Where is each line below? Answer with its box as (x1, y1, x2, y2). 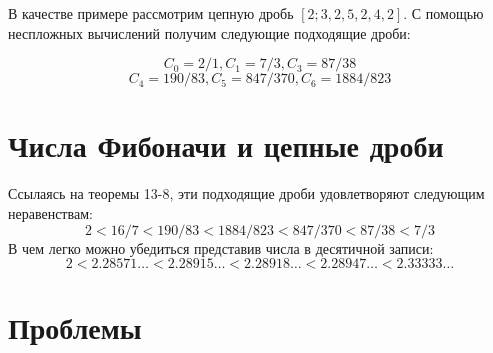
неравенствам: (8, 202, 93, 223)
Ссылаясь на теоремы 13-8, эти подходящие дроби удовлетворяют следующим (8, 183, 485, 204)
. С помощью (403, 3, 484, 23)
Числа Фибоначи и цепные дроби (8, 125, 444, 166)
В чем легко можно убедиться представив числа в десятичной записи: (8, 237, 434, 258)
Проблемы (8, 307, 142, 348)
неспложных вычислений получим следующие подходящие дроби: (8, 22, 411, 43)
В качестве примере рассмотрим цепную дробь (8, 3, 294, 23)
